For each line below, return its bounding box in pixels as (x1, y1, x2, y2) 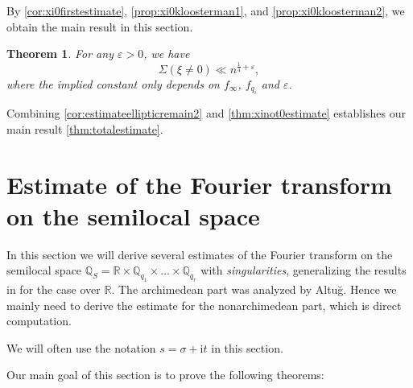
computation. (6, 312, 72, 329)
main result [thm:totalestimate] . (6, 120, 163, 137)
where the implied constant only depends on (6, 75, 220, 92)
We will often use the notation (6, 339, 156, 356)
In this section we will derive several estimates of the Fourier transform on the (6, 246, 393, 262)
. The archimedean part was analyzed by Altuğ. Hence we (111, 280, 397, 297)
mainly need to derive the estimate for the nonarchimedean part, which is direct (6, 296, 402, 313)
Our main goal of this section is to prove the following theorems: (6, 366, 324, 383)
